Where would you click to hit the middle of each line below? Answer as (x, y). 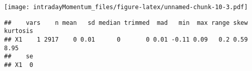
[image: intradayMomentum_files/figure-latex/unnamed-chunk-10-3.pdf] (126, 7)
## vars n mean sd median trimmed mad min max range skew (126, 23)
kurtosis (19, 31)
